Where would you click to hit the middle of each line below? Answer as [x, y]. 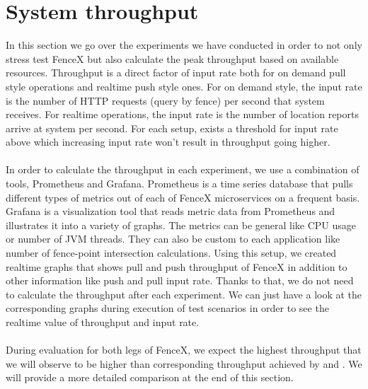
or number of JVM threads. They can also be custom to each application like [173, 239]
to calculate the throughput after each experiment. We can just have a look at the [184, 294]
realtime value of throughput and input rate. [103, 322]
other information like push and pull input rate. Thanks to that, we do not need [180, 280]
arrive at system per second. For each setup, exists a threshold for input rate [172, 128]
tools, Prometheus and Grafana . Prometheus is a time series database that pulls [179, 184]
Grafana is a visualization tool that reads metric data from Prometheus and [171, 211]
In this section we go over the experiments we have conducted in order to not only [184, 45]
